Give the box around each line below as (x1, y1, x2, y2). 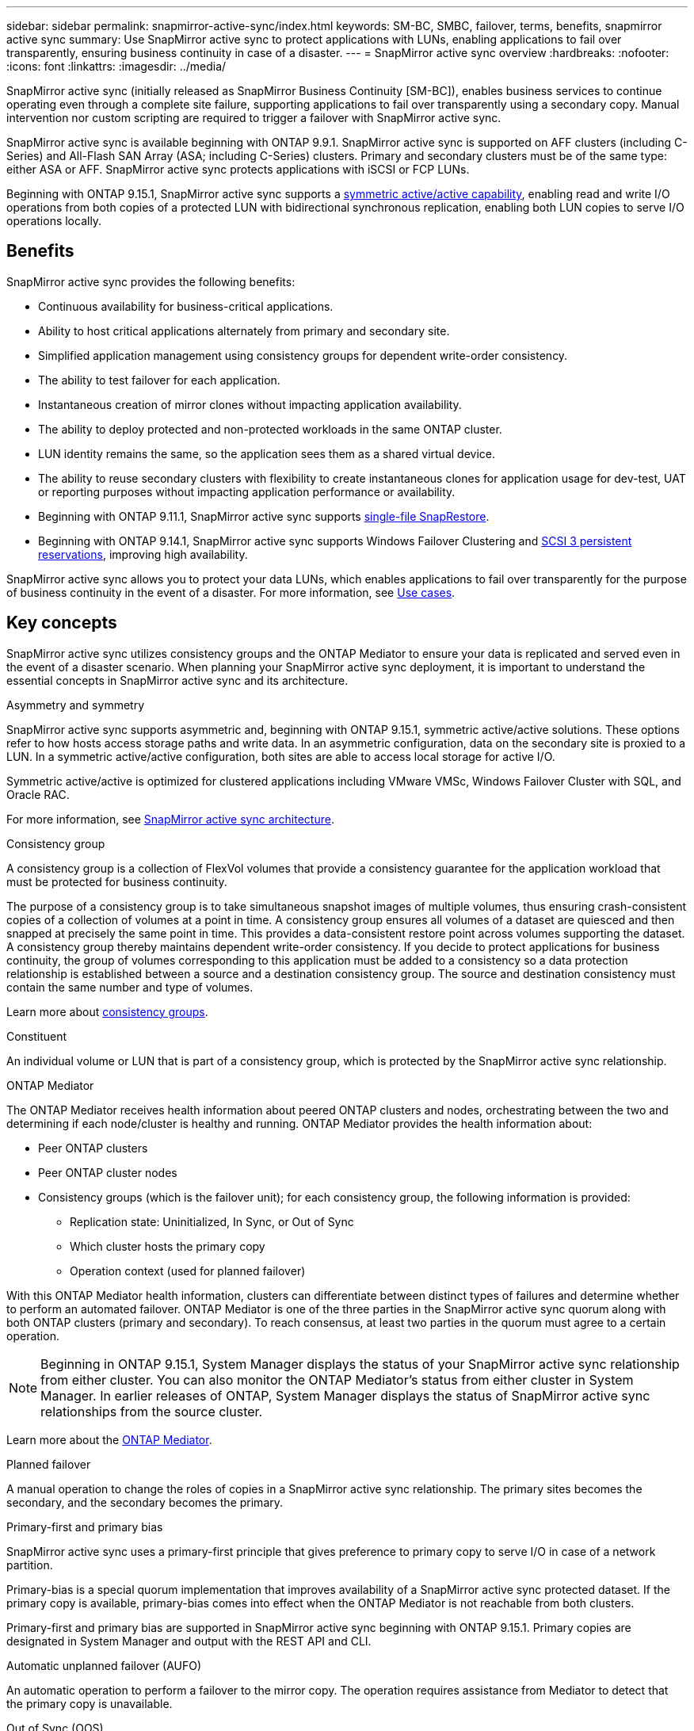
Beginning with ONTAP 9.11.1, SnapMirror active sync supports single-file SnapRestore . (38, 509, 490, 523)
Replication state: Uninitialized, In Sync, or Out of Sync (70, 1214, 354, 1229)
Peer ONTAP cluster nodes (38, 1165, 177, 1179)
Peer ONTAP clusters (38, 1141, 148, 1155)
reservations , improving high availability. (38, 547, 248, 561)
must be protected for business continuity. (6, 874, 227, 888)
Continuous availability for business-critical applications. (38, 299, 334, 313)
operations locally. (6, 214, 102, 227)
